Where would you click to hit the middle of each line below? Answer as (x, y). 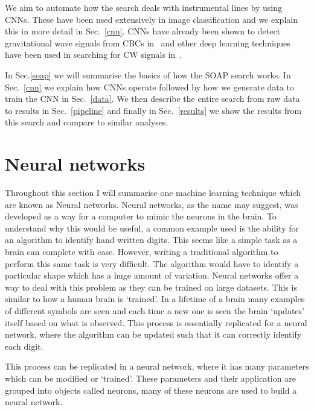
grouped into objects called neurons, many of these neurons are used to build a (151, 390)
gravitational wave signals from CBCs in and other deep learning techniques (148, 43)
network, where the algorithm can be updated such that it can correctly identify (153, 334)
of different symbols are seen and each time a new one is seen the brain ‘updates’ (155, 311)
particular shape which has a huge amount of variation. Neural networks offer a (152, 275)
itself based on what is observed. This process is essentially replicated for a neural (156, 322)
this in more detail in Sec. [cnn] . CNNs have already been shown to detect (143, 31)
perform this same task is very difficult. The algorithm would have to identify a (152, 263)
